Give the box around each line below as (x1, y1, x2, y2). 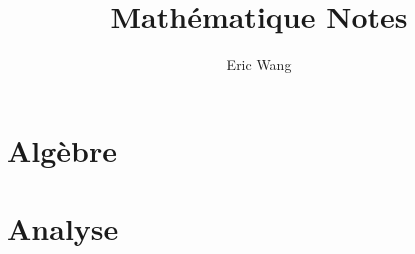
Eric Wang (226, 54, 292, 75)
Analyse (7, 208, 119, 249)
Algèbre (7, 129, 118, 170)
